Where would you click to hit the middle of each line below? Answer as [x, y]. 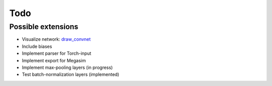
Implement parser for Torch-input [57, 53]
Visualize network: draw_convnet [56, 39]
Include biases [37, 46]
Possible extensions [44, 27]
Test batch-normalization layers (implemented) [71, 74]
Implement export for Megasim [54, 60]
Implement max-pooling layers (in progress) [67, 67]
